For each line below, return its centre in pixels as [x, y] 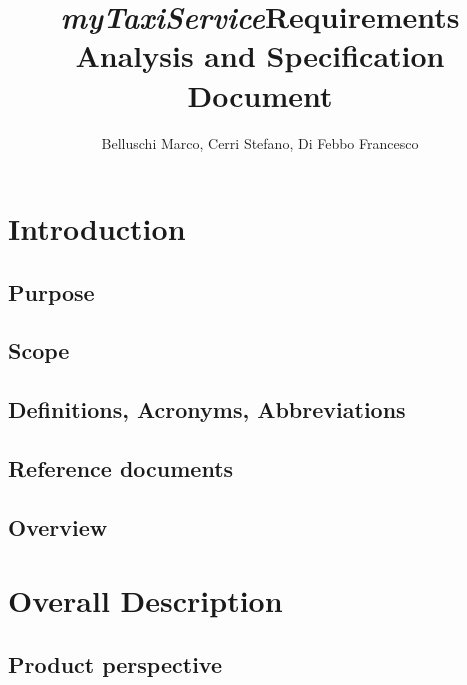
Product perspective [115, 663]
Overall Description [145, 600]
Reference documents [121, 468]
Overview [58, 526]
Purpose [51, 291]
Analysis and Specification [260, 55]
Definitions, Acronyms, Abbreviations [207, 409]
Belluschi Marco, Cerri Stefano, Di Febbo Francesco [260, 142]
